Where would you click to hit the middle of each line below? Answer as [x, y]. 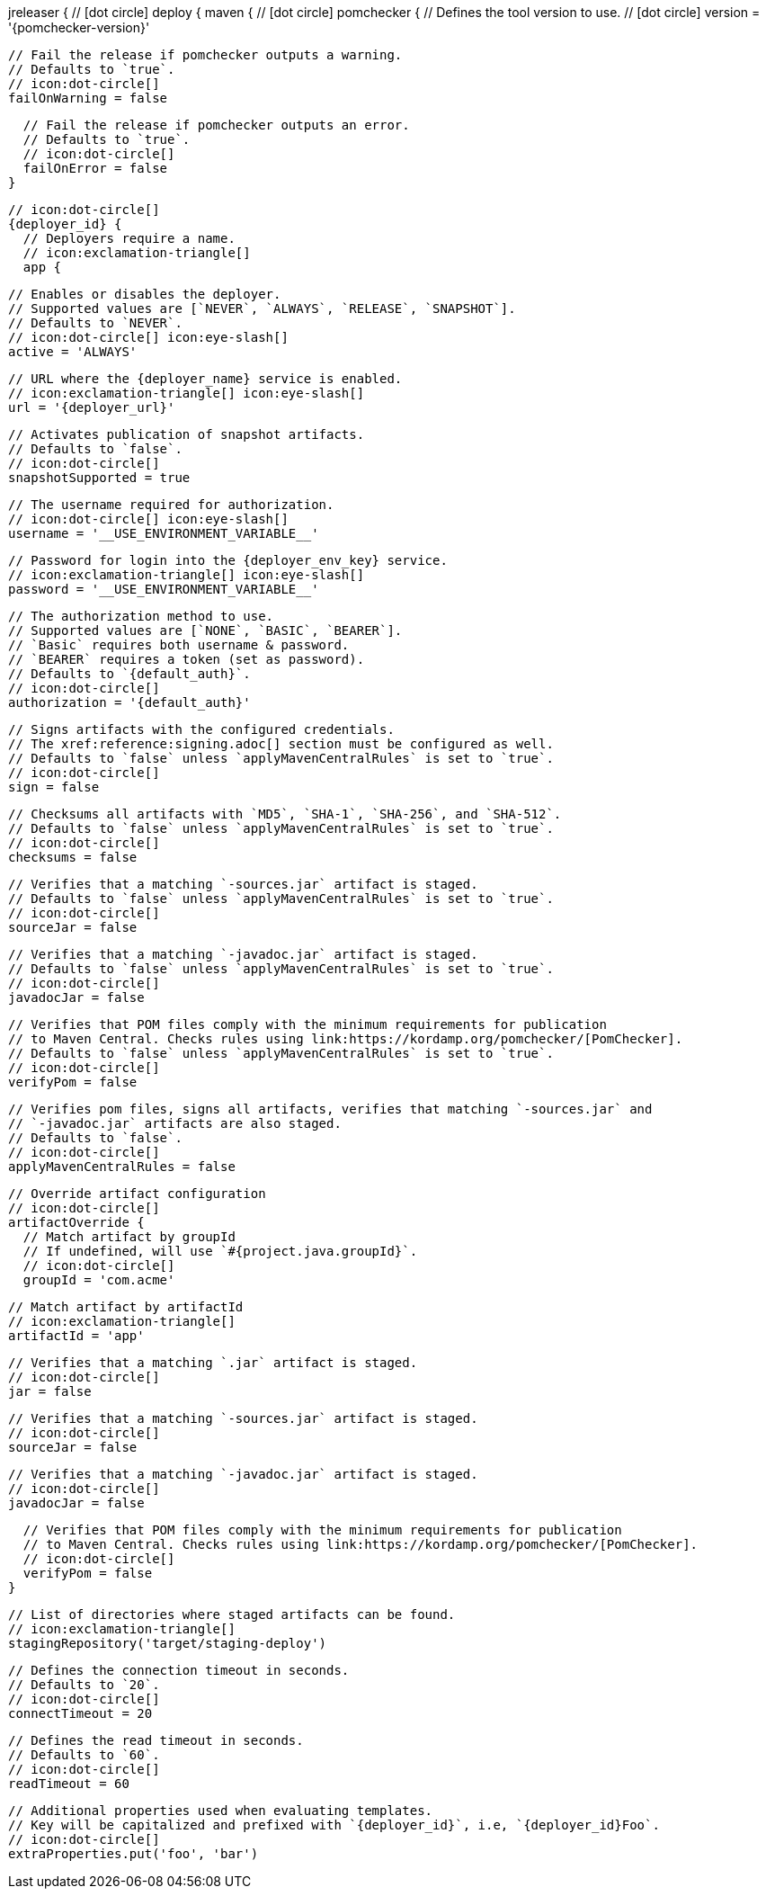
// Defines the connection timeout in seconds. [179, 1670]
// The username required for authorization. [171, 505]
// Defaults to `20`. [84, 1685]
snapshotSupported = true [99, 478]
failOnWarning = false [88, 98]
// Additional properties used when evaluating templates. [221, 1811]
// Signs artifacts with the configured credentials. [201, 729]
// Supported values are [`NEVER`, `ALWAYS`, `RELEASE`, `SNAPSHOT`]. [262, 309]
